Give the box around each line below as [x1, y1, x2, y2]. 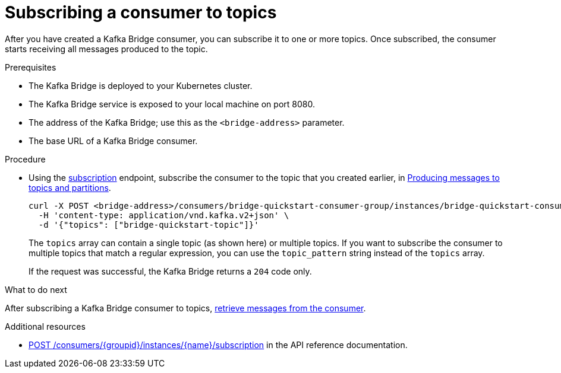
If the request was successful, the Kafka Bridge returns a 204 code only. [29, 266, 312, 276]
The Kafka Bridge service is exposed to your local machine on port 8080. [29, 98, 315, 109]
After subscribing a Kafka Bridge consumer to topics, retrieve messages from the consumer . [5, 302, 366, 313]
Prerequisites [5, 62, 56, 72]
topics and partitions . [29, 182, 111, 193]
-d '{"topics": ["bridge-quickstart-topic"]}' [38, 219, 259, 229]
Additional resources [5, 321, 86, 331]
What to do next [5, 284, 67, 295]
